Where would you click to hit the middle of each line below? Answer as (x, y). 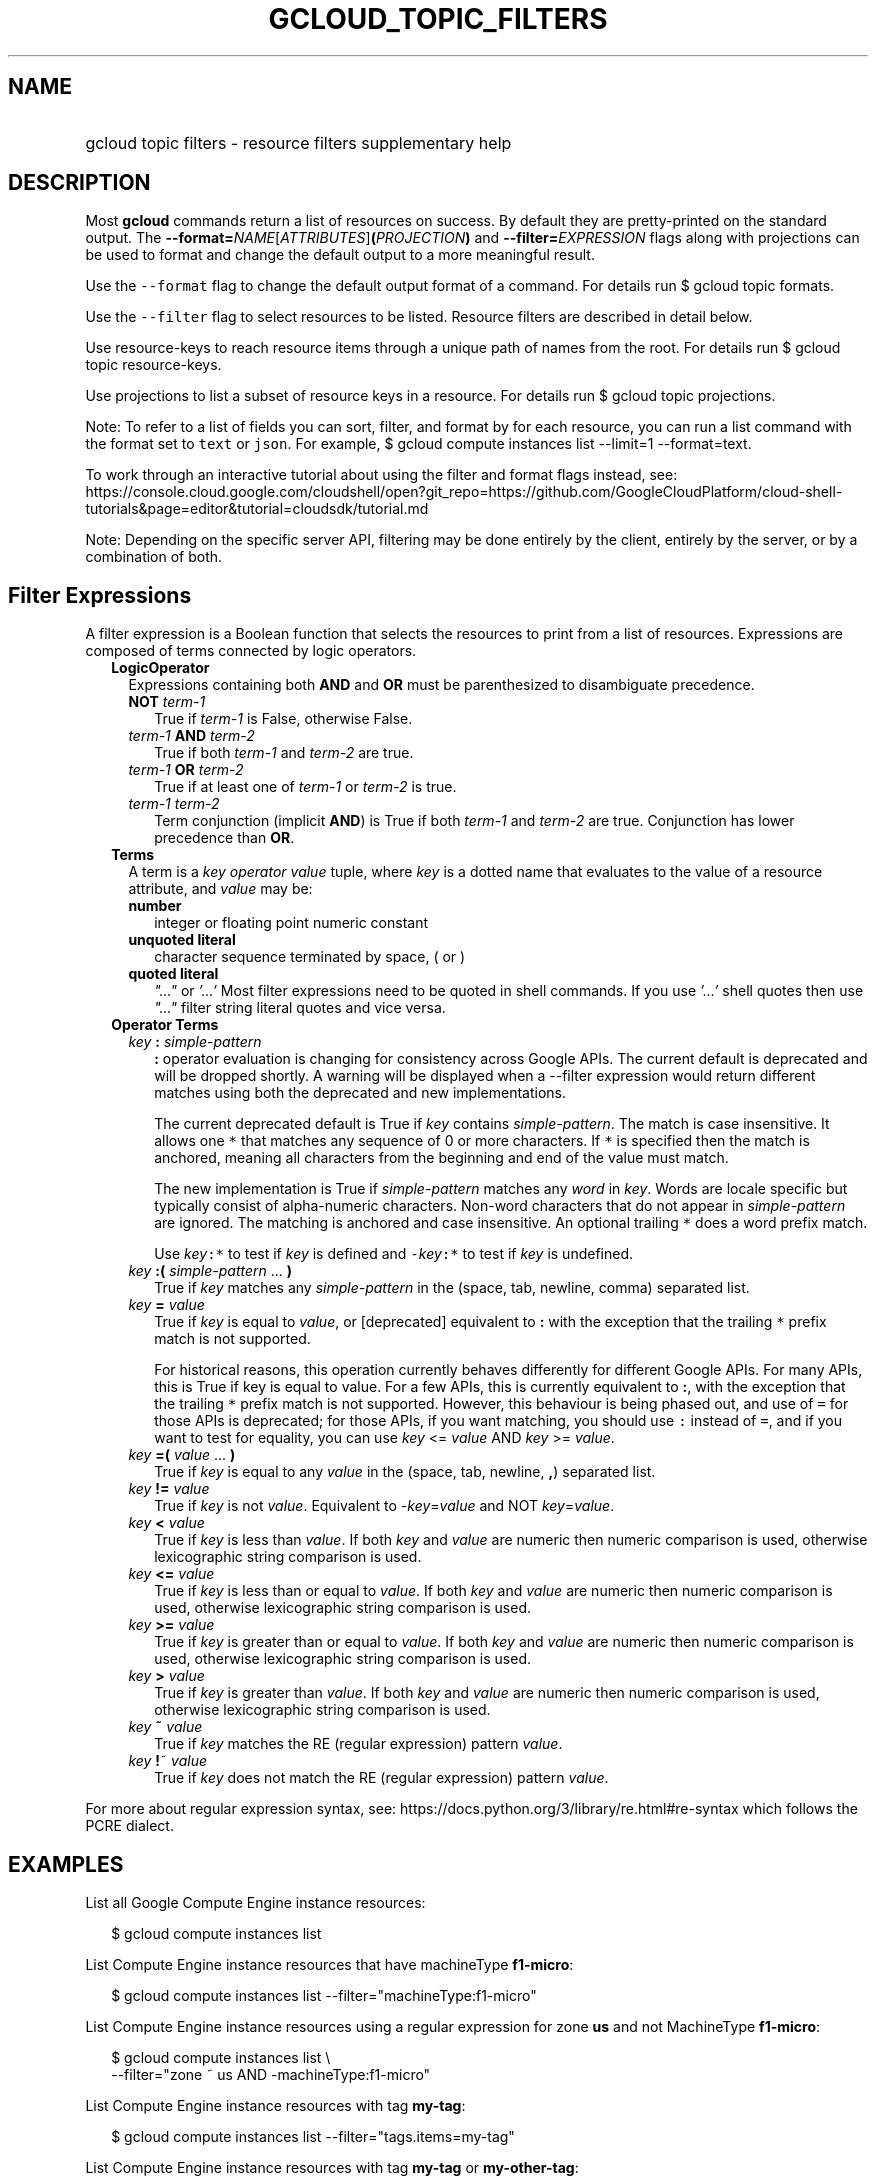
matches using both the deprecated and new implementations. (360, 1093)
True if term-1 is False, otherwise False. (283, 719)
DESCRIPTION (79, 183)
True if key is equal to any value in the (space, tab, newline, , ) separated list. (405, 1472)
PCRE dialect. (129, 1826)
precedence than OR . (224, 838)
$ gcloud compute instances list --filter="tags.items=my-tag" (313, 2137)
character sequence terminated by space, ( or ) (310, 957)
